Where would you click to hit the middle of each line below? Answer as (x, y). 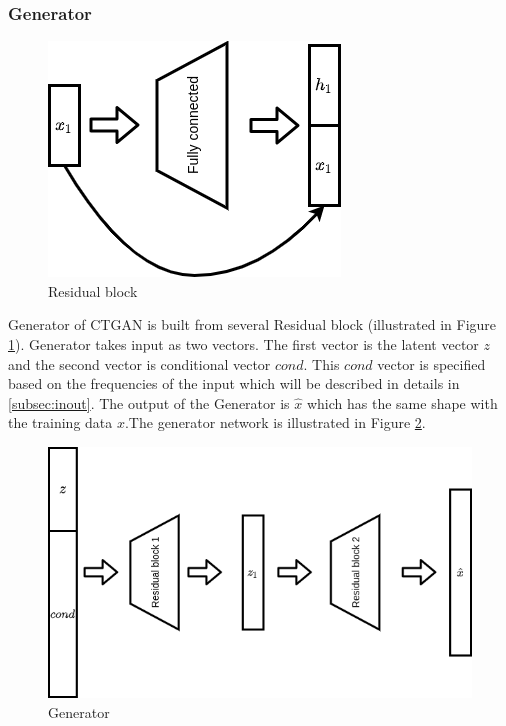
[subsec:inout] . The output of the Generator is (149, 402)
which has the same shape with (402, 402)
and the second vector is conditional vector (139, 363)
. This (321, 363)
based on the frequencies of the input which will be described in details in (234, 383)
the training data (60, 422)
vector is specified (431, 363)
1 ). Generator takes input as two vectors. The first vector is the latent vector (243, 344)
